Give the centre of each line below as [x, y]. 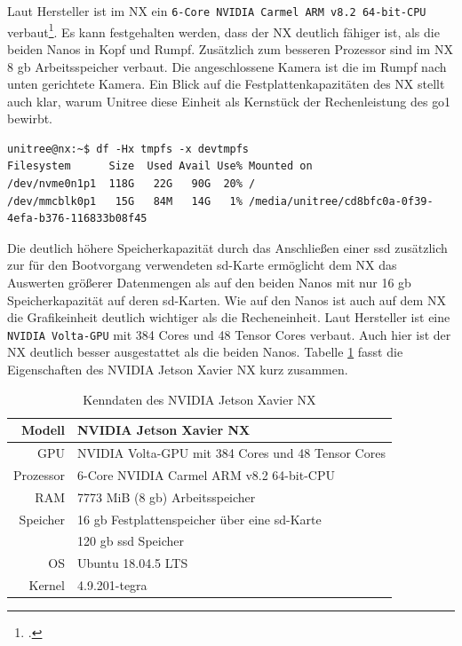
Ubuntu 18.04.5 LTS [132, 563]
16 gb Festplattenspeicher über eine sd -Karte [199, 519]
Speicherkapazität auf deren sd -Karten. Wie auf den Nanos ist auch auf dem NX [227, 299]
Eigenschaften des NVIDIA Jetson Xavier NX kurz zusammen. [178, 370]
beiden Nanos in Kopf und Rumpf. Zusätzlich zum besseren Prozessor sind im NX [230, 48]
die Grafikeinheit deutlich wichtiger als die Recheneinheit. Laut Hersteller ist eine [229, 317]
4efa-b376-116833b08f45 [77, 219]
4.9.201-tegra [112, 585]
